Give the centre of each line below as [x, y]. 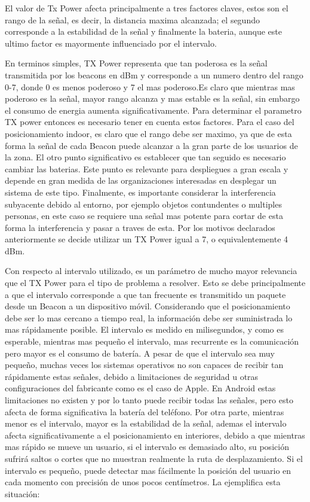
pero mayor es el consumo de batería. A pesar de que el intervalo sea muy [140, 353]
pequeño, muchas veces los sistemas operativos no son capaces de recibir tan [144, 365]
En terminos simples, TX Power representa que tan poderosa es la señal [136, 63]
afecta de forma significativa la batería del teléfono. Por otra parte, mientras [145, 411]
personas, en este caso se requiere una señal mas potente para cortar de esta [144, 216]
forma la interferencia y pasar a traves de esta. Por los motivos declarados [140, 227]
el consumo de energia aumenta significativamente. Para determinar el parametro [153, 110]
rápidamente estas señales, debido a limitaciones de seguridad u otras [132, 376]
